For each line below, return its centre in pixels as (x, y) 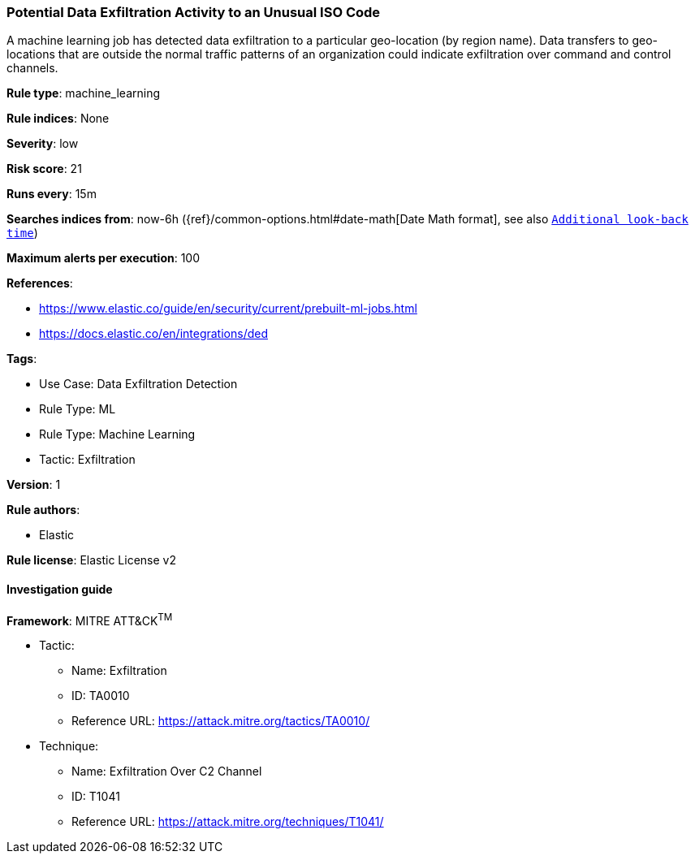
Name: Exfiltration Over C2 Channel (167, 771)
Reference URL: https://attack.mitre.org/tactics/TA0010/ (221, 721)
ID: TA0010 (101, 696)
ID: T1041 (96, 797)
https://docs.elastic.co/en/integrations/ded (153, 334)
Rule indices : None (58, 119)
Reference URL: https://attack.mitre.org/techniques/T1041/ (228, 822)
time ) (22, 233)
